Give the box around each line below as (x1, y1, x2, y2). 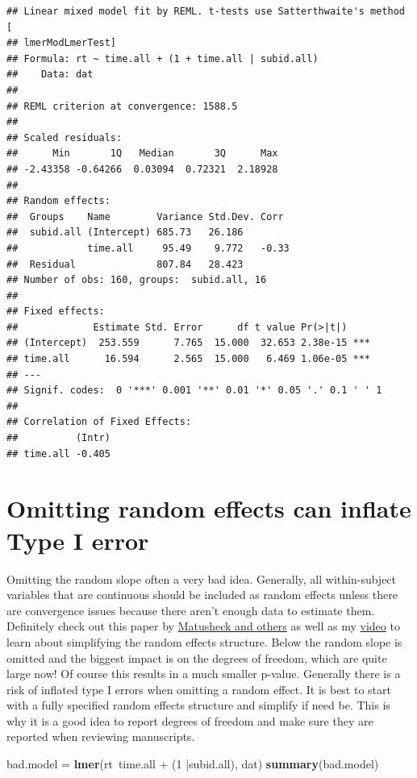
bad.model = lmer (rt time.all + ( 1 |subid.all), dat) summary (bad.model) (6, 755, 379, 772)
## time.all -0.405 (6, 447, 111, 460)
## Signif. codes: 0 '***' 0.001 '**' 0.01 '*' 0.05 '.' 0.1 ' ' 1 (6, 385, 382, 397)
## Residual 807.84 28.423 (6, 258, 244, 270)
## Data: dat (6, 69, 94, 81)
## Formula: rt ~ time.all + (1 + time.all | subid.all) (6, 52, 319, 64)
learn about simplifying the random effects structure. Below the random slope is (6, 633, 402, 650)
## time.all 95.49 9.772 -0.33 (6, 242, 290, 254)
